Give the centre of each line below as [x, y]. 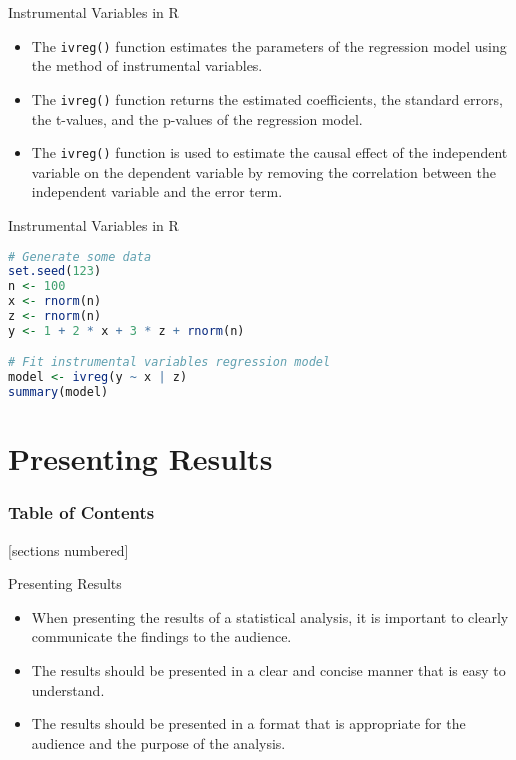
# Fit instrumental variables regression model [169, 362]
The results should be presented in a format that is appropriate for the [248, 723]
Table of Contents [81, 512]
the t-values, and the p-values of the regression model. [197, 118]
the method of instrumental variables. [147, 65]
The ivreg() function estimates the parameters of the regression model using [269, 45]
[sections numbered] [68, 549]
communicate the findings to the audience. [161, 636]
